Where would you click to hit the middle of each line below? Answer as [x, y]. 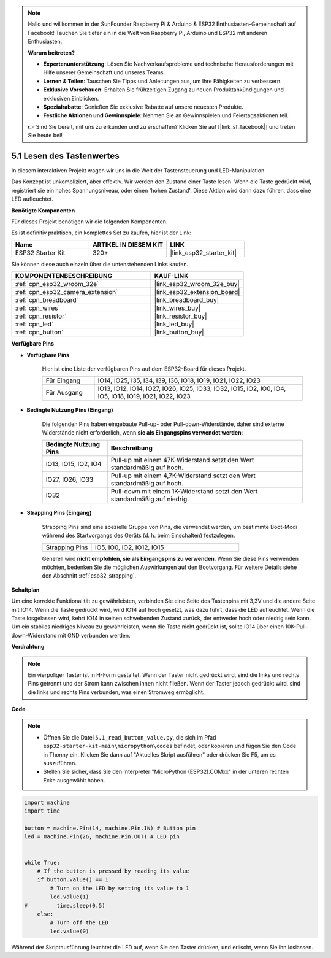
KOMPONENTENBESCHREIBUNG [64, 276]
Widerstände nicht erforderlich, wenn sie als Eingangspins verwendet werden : [143, 433]
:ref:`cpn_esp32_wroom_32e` [57, 284]
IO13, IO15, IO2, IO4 [74, 464]
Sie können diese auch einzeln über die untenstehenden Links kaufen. [100, 264]
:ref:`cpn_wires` [38, 308]
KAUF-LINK [171, 276]
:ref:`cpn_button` [39, 333]
